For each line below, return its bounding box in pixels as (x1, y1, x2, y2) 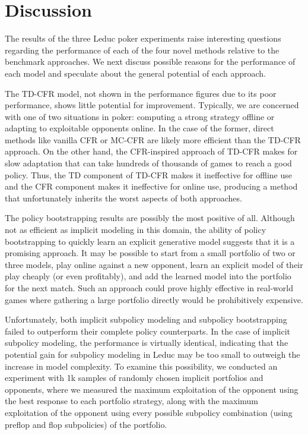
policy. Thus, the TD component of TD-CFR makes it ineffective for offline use (5, 168, 292, 181)
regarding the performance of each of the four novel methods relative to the (5, 43, 280, 56)
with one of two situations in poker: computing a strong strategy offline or (5, 110, 275, 122)
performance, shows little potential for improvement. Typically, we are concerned (5, 99, 299, 111)
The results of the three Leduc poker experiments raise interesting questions (5, 32, 281, 45)
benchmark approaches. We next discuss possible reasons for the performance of (5, 55, 296, 68)
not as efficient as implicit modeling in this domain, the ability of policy (5, 223, 266, 236)
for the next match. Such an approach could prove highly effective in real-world (5, 282, 293, 294)
